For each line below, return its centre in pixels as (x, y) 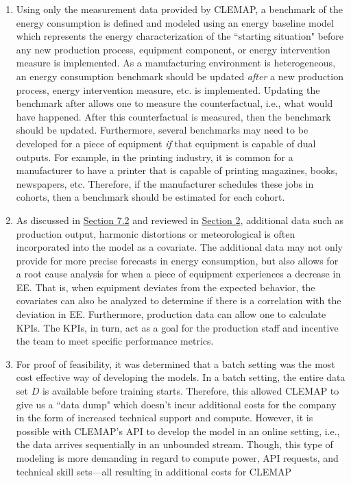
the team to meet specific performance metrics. (115, 341)
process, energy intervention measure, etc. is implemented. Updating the (168, 89)
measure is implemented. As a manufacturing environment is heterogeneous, (176, 63)
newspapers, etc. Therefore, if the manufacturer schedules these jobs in (165, 183)
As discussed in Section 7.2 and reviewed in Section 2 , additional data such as (180, 220)
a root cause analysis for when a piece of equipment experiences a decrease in (179, 274)
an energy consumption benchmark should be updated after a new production (180, 76)
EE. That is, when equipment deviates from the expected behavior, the (166, 287)
